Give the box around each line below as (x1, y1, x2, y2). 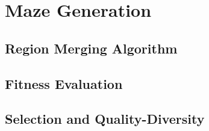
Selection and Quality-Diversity (5, 109, 205, 128)
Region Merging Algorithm (5, 38, 178, 57)
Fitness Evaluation (5, 74, 123, 93)
